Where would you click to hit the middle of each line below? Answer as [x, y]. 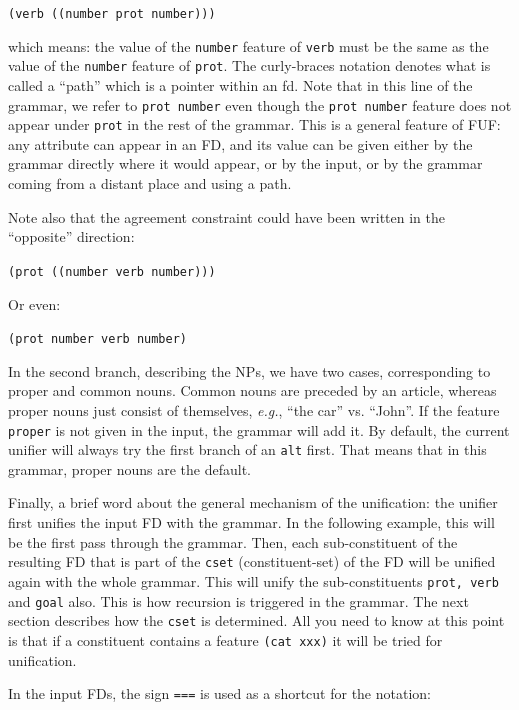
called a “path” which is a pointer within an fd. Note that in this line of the [240, 84]
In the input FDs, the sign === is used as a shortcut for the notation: [219, 693]
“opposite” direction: [71, 236]
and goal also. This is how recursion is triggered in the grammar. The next [238, 600]
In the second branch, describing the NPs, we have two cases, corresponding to [249, 370]
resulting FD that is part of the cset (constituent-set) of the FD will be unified [252, 561]
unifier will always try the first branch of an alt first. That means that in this [247, 449]
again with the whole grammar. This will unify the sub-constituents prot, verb [253, 580]
